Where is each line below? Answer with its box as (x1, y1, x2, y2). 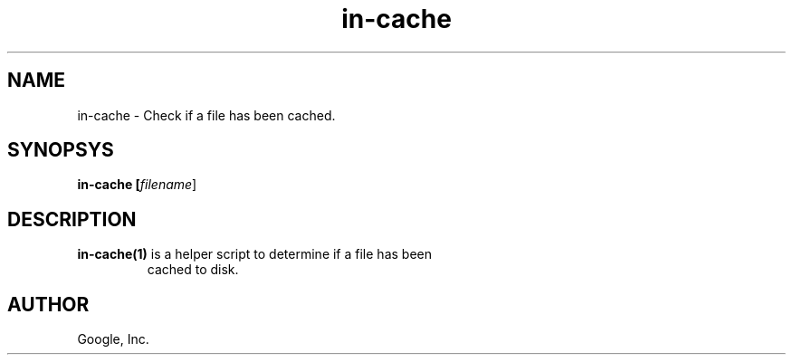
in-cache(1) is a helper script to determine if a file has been (77, 246, 432, 262)
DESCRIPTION (7, 207, 137, 231)
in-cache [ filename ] (77, 176, 197, 193)
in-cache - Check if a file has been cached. (77, 107, 336, 123)
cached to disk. (147, 262, 239, 278)
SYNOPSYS (7, 138, 114, 162)
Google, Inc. (77, 331, 149, 348)
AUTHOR (7, 292, 90, 316)
